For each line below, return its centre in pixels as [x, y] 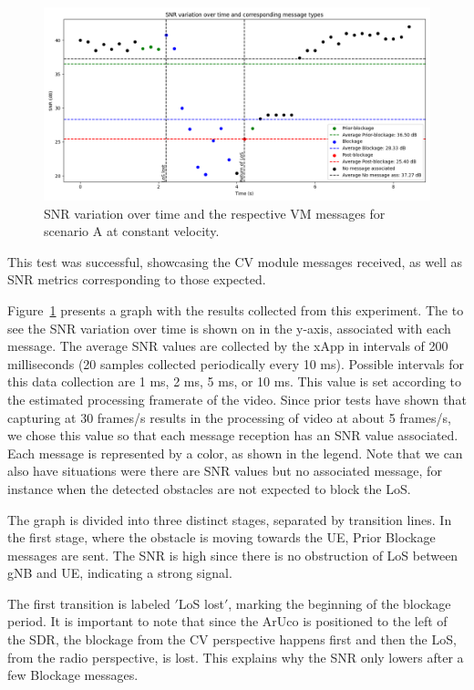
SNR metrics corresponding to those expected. [137, 279]
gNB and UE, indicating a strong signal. [120, 573]
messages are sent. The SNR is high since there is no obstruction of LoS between [233, 555]
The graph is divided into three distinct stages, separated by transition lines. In [230, 519]
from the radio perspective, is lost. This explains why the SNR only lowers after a [236, 657]
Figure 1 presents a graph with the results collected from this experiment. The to [236, 309]
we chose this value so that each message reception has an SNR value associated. [233, 435]
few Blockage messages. [73, 675]
